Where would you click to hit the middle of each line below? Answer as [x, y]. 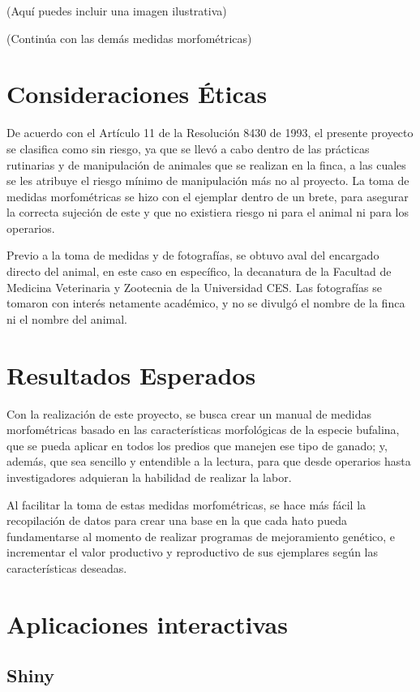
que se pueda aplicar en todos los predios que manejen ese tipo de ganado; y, [197, 445]
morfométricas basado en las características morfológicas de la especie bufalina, [203, 430]
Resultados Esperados [131, 374]
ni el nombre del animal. [67, 318]
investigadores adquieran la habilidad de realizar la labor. [149, 477]
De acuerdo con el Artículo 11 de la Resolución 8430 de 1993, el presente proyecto [210, 133]
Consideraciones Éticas [137, 94]
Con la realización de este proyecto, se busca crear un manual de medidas [189, 413]
